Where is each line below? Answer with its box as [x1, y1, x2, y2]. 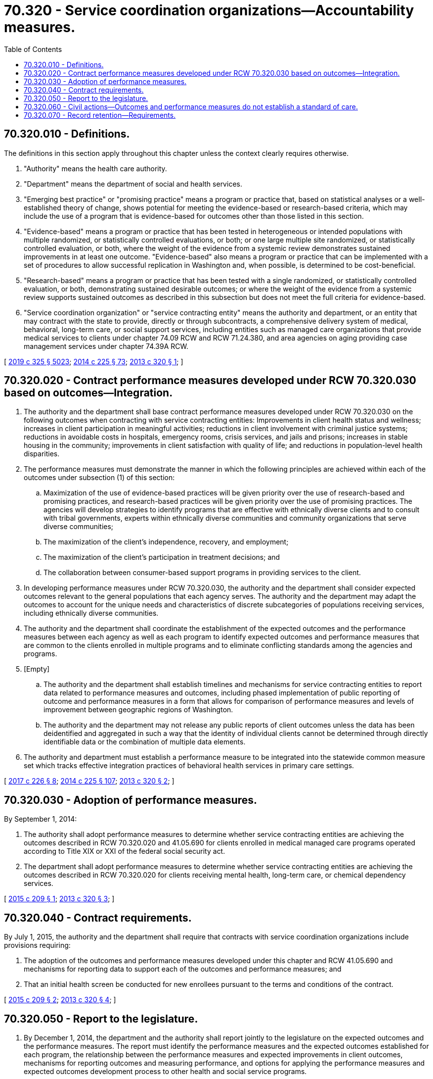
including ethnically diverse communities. [24, 609, 159, 618]
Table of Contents [4, 45, 62, 53]
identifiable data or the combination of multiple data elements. [43, 737, 246, 746]
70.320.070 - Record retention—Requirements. [24, 110, 176, 119]
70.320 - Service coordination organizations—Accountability [4, 2, 414, 19]
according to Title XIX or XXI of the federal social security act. [24, 847, 225, 856]
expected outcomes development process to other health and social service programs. [24, 1067, 307, 1076]
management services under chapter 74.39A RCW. [24, 342, 189, 350]
